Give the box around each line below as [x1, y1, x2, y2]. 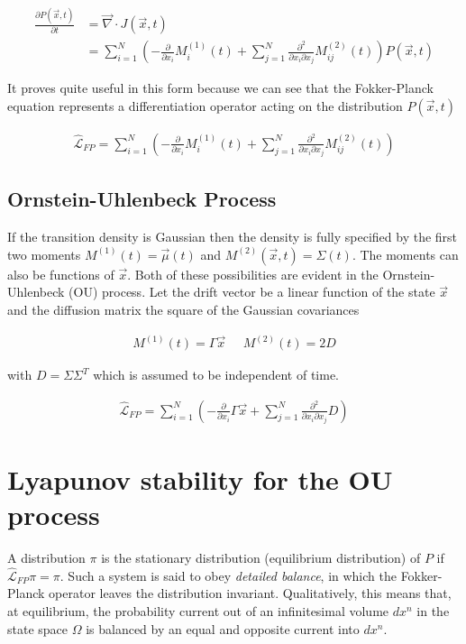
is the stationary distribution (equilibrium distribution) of [101, 547, 421, 566]
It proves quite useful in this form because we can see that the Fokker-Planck [7, 78, 434, 97]
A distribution [7, 547, 86, 566]
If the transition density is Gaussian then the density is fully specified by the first [7, 227, 458, 246]
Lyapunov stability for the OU [7, 460, 393, 497]
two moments [7, 244, 81, 263]
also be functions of [7, 264, 114, 283]
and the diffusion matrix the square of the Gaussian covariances [7, 299, 360, 318]
